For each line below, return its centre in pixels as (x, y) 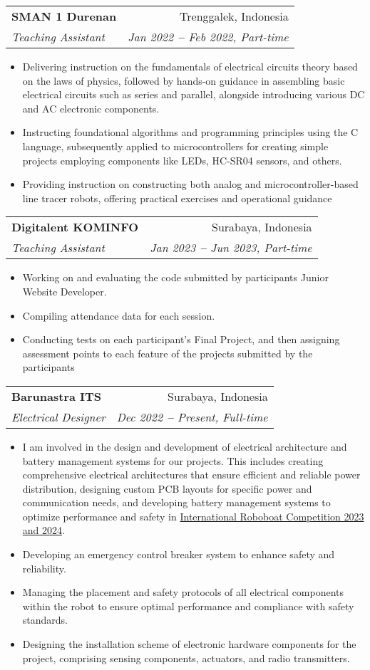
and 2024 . (43, 530)
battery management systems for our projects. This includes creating (173, 460)
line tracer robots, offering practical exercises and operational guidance (177, 198)
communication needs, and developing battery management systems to (176, 502)
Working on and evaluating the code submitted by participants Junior (175, 277)
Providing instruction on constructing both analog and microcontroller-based (190, 184)
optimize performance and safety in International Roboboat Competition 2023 (193, 516)
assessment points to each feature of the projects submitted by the (168, 353)
